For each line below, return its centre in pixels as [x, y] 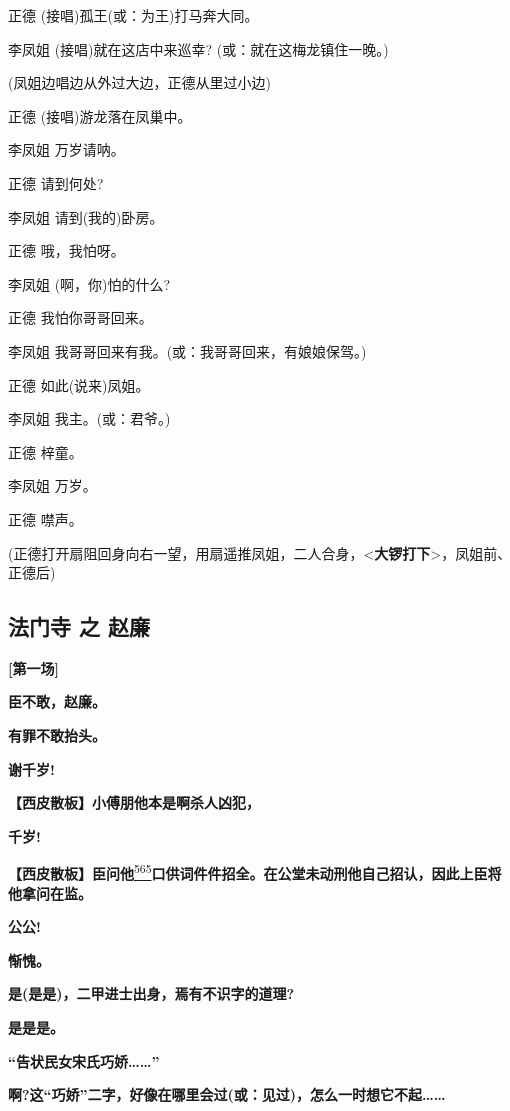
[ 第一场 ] [33, 667]
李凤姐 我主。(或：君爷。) [89, 418]
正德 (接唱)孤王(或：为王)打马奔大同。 [133, 15]
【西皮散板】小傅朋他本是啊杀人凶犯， [134, 802]
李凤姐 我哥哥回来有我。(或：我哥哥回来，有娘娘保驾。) [187, 350]
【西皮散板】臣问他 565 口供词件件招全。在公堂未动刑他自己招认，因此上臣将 [255, 872]
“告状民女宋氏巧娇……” [84, 1060]
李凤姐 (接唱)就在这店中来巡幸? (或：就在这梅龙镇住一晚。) [198, 48]
